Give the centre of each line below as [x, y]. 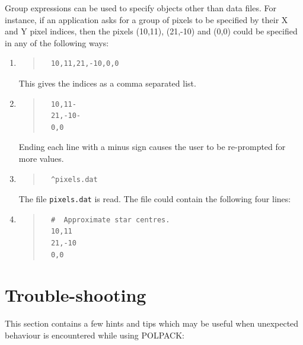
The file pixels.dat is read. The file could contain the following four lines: [155, 199]
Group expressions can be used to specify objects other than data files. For [141, 8]
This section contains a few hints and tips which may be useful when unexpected [152, 323]
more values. [41, 158]
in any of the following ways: [57, 42]
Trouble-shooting [76, 295]
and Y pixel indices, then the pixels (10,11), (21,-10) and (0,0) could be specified [151, 31]
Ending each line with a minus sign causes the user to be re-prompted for [152, 147]
